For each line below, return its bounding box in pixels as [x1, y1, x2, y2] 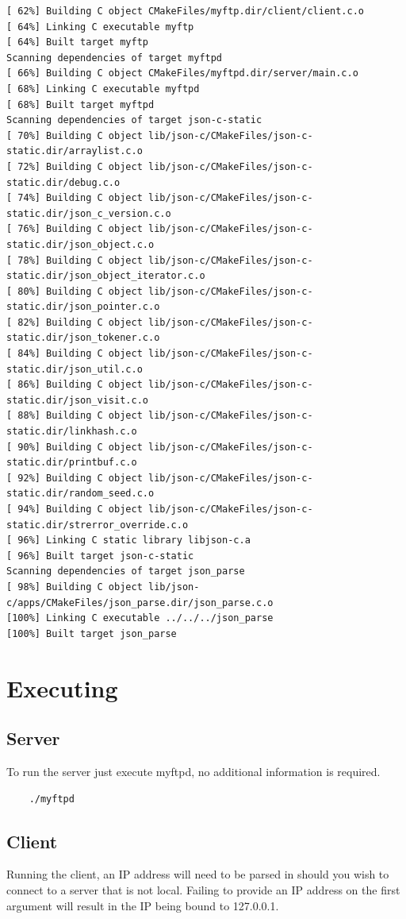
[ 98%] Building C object [6, 581, 143, 593]
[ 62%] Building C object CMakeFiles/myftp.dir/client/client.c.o [6, 6, 365, 17]
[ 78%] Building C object [6, 254, 143, 266]
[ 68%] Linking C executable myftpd [6, 83, 200, 95]
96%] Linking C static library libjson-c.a [17, 535, 251, 546]
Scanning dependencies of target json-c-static [6, 114, 262, 126]
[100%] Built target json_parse [6, 627, 177, 639]
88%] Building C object [17, 410, 143, 422]
